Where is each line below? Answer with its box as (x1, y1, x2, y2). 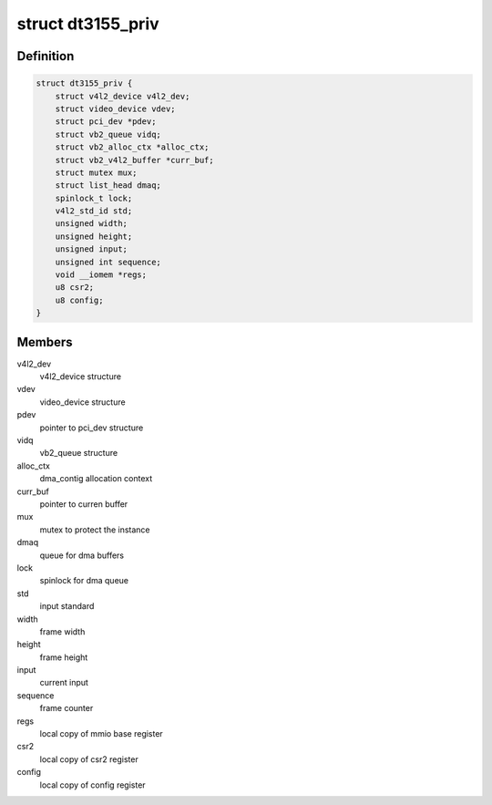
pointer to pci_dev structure (39, 422, 144, 433)
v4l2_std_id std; (55, 206, 133, 216)
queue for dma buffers (39, 550, 125, 561)
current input (39, 677, 88, 688)
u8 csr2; (55, 283, 95, 293)
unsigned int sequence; (55, 256, 161, 267)
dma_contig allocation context (39, 473, 153, 484)
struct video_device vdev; (55, 103, 177, 114)
